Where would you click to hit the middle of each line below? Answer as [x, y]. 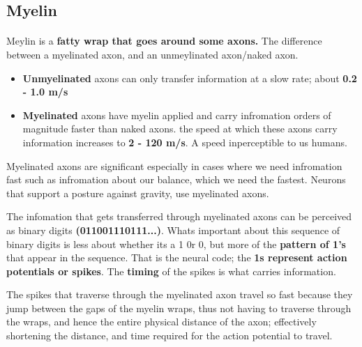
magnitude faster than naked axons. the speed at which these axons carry [180, 129]
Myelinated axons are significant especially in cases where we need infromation [174, 165]
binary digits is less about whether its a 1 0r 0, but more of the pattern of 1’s [176, 244]
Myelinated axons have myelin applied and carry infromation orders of [177, 115]
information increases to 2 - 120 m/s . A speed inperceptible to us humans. [185, 142]
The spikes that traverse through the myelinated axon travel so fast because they [180, 294]
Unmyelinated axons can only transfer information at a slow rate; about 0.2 [190, 78]
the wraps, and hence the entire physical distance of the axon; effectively [161, 322]
